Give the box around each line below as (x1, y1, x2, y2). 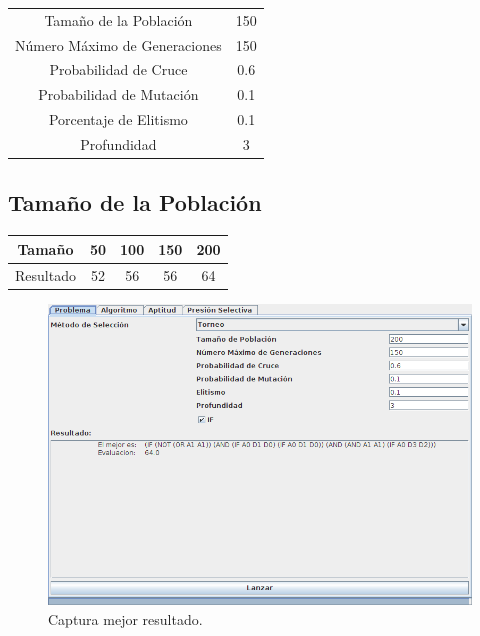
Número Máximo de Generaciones (15, 34, 222, 55)
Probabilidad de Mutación (38, 84, 199, 105)
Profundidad (80, 133, 157, 154)
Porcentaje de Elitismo (48, 109, 188, 130)
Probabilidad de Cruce (49, 59, 188, 80)
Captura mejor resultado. (48, 609, 203, 630)
